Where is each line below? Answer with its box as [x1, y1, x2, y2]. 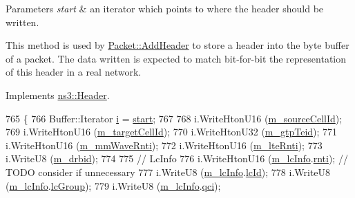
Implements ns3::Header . [6, 87, 110, 102]
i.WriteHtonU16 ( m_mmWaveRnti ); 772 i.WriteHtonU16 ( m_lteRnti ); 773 [6, 137, 323, 152]
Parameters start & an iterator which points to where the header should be [6, 1, 324, 15]
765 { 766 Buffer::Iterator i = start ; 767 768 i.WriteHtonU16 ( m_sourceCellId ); [6, 111, 343, 125]
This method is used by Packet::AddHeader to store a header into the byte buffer [6, 38, 349, 52]
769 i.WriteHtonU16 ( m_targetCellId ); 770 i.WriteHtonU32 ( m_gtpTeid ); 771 [6, 124, 338, 139]
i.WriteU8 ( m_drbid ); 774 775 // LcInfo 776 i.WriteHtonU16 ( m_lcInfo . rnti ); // [6, 151, 348, 166]
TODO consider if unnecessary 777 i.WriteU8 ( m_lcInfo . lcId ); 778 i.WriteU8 [6, 164, 331, 179]
